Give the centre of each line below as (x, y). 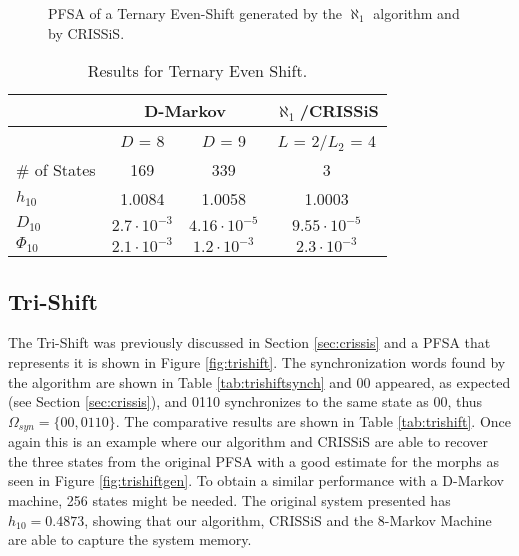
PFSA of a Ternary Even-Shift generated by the (195, 13)
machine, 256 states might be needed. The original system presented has (229, 500)
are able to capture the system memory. (130, 539)
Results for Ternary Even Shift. (197, 71)
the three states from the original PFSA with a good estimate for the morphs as (253, 460)
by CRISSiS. (86, 32)
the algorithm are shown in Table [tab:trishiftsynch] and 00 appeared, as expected (259, 381)
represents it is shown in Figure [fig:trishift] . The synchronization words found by (257, 361)
